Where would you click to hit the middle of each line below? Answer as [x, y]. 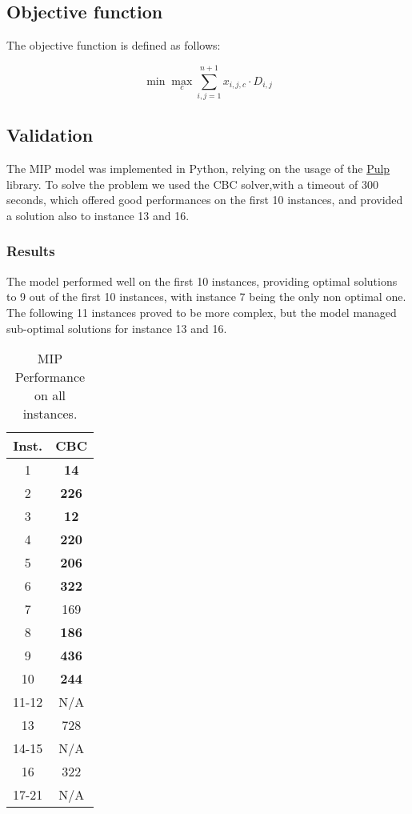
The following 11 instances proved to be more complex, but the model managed [202, 312]
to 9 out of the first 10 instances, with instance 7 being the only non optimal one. [206, 297]
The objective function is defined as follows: [114, 45]
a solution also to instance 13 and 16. [98, 215]
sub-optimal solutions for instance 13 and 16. [117, 328]
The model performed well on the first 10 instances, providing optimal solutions [202, 281]
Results [31, 251]
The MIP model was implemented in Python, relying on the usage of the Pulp [198, 168]
